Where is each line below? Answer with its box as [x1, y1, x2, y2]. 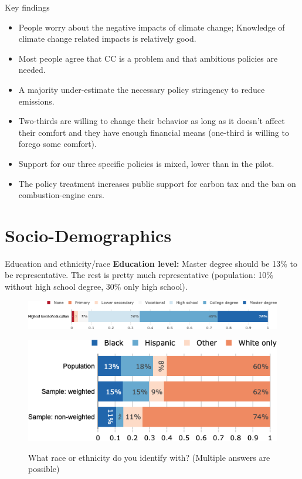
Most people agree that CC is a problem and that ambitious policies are [18, 52, 278, 64]
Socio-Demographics [5, 223, 172, 247]
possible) [28, 463, 60, 475]
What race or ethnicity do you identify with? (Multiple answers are [28, 451, 270, 463]
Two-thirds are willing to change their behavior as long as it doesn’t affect [18, 115, 285, 127]
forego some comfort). [18, 138, 97, 150]
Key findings [5, 1, 50, 13]
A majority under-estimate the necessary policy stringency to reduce [18, 83, 265, 95]
